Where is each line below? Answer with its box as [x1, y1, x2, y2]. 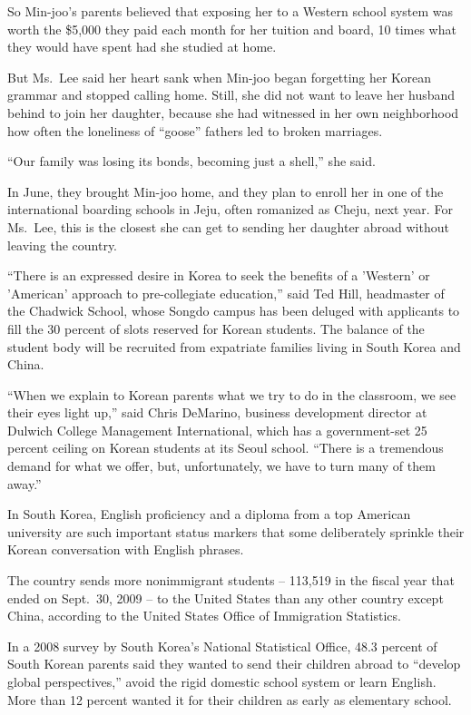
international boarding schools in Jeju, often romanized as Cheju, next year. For [7, 200, 453, 219]
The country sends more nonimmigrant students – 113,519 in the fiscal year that [7, 571, 455, 590]
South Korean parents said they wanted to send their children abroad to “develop [7, 654, 461, 673]
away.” [7, 474, 42, 493]
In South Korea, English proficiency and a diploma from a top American [7, 504, 411, 524]
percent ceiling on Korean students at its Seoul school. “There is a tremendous [7, 438, 444, 457]
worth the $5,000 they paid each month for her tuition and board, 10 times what [7, 19, 456, 38]
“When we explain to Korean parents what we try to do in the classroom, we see [7, 385, 456, 404]
